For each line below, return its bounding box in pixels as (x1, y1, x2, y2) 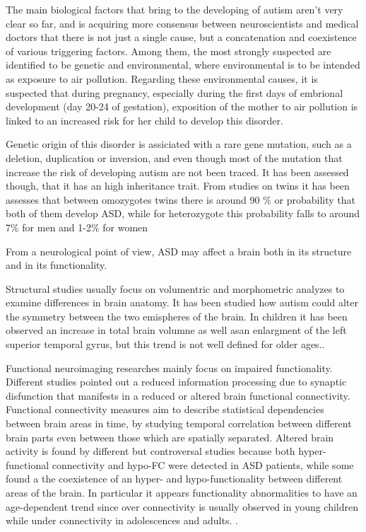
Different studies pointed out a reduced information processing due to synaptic (6, 374, 347, 389)
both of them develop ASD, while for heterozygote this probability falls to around (6, 206, 360, 221)
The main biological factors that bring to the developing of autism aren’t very (6, 2, 343, 16)
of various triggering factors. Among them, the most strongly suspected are (6, 43, 331, 58)
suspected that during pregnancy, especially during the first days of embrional (6, 85, 343, 100)
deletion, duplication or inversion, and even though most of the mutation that (6, 150, 343, 165)
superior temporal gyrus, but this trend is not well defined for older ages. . (6, 337, 325, 352)
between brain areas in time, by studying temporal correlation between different (6, 416, 352, 431)
